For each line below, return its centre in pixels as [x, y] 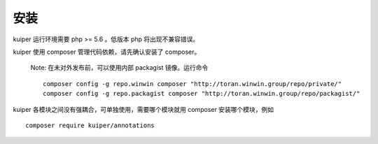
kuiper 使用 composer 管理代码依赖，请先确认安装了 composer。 [107, 52]
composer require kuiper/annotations [90, 125]
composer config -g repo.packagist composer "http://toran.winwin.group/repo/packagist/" [202, 94]
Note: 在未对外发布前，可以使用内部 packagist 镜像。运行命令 [119, 68]
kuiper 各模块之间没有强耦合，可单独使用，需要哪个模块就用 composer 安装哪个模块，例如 [143, 109]
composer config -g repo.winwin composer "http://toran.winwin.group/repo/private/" [192, 84]
